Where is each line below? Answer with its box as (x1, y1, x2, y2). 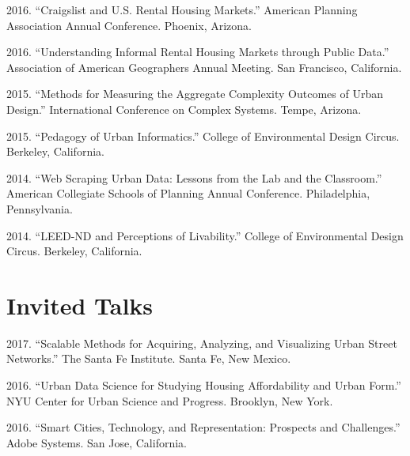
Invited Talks (6, 288, 154, 321)
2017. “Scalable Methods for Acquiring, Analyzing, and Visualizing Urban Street (6, 334, 397, 351)
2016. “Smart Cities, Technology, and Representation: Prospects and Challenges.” (6, 419, 401, 435)
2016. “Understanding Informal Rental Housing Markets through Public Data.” (6, 43, 389, 60)
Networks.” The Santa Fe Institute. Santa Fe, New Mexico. (6, 350, 291, 367)
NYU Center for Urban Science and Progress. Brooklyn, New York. (6, 392, 333, 409)
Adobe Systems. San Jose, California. (6, 434, 187, 450)
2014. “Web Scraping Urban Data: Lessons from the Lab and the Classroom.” (6, 169, 382, 186)
